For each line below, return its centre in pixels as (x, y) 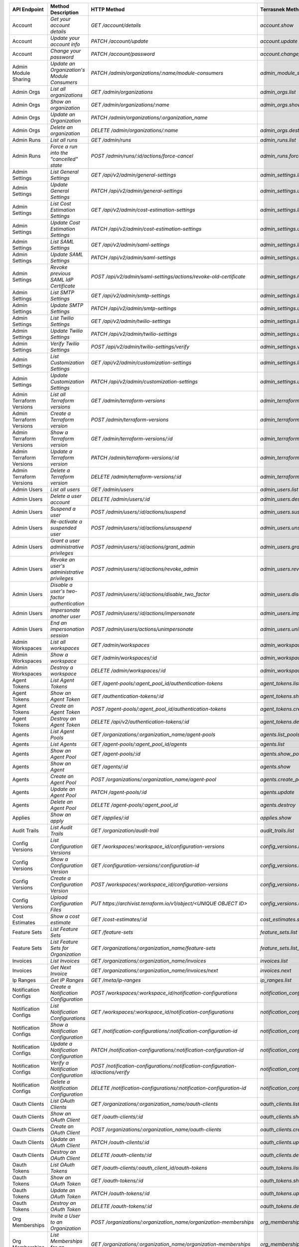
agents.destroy (278, 805)
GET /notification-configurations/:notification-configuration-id (164, 1031)
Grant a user (65, 540)
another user (65, 616)
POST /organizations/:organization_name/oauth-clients (156, 1130)
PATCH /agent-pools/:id (119, 792)
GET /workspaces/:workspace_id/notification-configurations (162, 1012)
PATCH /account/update (120, 41)
